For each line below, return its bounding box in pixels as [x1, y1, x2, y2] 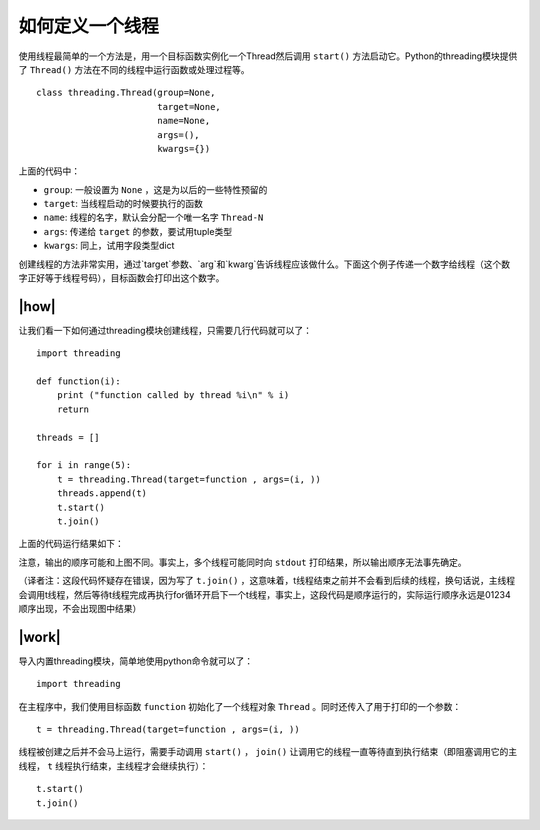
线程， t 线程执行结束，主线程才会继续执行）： [18, 760, 209, 772]
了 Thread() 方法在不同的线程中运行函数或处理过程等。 [18, 63, 250, 75]
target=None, [156, 101, 222, 112]
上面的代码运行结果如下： [18, 538, 124, 550]
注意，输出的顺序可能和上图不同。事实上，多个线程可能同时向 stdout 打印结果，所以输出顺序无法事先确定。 [18, 556, 467, 568]
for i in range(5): [36, 460, 132, 471]
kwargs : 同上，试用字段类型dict [43, 240, 175, 252]
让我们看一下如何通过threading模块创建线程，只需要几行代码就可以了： [18, 324, 312, 336]
